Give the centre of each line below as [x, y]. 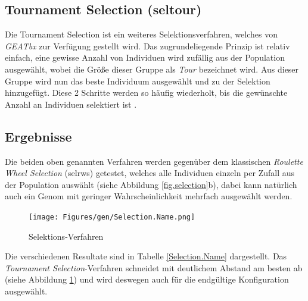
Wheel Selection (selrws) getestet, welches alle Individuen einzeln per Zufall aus [150, 173]
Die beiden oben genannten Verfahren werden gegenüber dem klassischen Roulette [154, 161]
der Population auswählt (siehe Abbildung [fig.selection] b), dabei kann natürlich [151, 184]
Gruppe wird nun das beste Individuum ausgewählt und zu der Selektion [138, 81]
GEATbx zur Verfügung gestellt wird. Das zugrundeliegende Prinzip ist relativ [147, 46]
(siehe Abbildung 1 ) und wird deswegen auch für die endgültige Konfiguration [147, 279]
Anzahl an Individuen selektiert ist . [71, 104]
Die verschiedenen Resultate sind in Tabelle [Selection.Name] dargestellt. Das [146, 256]
